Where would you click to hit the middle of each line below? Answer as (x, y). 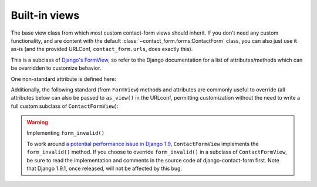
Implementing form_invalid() (66, 133)
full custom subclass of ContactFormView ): (65, 106)
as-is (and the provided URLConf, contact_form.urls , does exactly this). (102, 49)
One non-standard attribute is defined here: (64, 79)
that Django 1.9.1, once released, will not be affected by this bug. (104, 169)
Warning (37, 123)
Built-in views (45, 15)
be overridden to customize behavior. (56, 68)
